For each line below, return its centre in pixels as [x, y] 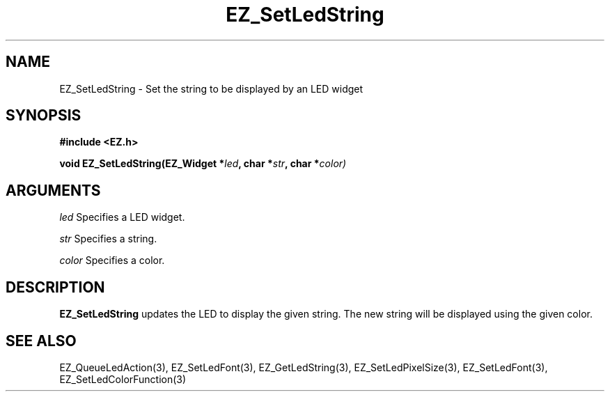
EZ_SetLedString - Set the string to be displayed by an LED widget [211, 88]
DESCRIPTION [55, 287]
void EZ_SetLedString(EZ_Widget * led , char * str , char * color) [203, 164]
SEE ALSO [41, 341]
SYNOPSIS [44, 116]
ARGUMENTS [53, 190]
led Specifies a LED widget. [122, 217]
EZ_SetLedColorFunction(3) [123, 379]
